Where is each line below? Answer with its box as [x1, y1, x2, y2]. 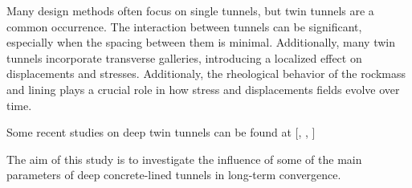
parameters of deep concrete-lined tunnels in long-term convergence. [6, 166, 341, 183]
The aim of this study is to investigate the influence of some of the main [6, 150, 362, 167]
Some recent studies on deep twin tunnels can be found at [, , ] [6, 124, 316, 141]
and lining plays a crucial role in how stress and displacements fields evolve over [6, 80, 400, 97]
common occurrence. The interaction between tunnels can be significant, [6, 18, 362, 35]
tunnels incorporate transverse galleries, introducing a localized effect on [6, 49, 362, 66]
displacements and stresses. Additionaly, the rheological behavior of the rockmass [6, 65, 406, 82]
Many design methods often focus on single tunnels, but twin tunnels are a [6, 2, 374, 18]
